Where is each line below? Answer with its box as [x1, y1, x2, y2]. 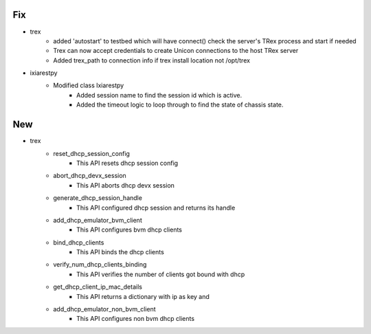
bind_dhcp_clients [53, 238, 104, 247]
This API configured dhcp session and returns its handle [76, 203, 236, 212]
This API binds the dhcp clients [76, 248, 164, 256]
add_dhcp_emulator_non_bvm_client [53, 305, 156, 313]
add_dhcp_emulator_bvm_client [53, 216, 142, 224]
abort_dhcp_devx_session [53, 172, 126, 180]
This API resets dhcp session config [76, 159, 179, 167]
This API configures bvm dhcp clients [76, 225, 182, 234]
